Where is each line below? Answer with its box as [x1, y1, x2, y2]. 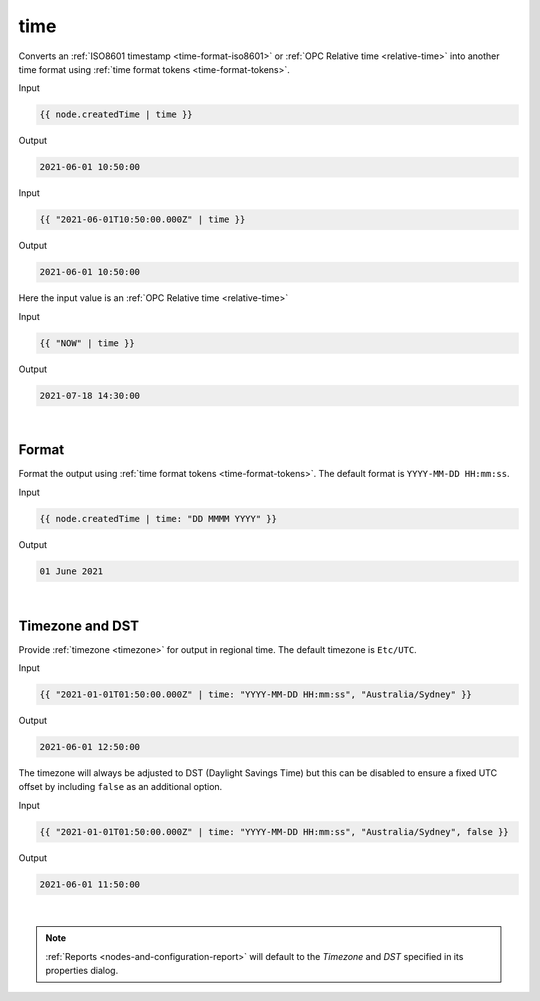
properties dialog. [45, 964, 119, 976]
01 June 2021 [39, 565, 104, 577]
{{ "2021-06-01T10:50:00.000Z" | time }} [39, 214, 246, 225]
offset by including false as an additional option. [18, 781, 223, 793]
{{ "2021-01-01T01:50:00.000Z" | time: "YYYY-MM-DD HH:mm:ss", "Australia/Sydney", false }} [39, 826, 509, 837]
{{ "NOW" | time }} [39, 337, 135, 349]
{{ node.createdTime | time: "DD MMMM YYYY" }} [39, 513, 277, 524]
